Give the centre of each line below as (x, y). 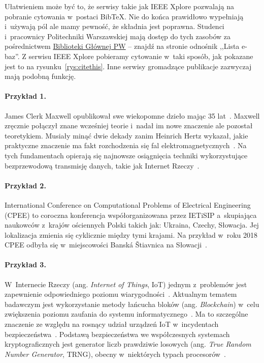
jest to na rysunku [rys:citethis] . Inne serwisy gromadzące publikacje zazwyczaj (128, 66)
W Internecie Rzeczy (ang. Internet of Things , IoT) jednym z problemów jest (126, 284)
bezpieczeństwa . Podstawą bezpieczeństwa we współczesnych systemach (117, 334)
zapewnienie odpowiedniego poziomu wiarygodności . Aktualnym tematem (121, 294)
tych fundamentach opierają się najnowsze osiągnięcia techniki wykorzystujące (126, 155)
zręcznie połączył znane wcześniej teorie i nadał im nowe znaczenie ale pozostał (129, 125)
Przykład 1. (25, 96)
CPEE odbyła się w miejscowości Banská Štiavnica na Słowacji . (106, 245)
